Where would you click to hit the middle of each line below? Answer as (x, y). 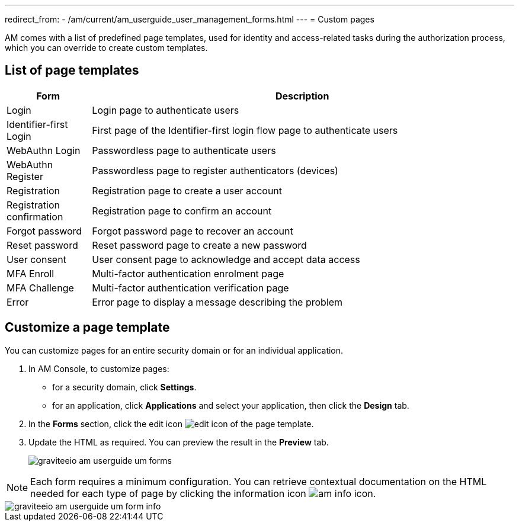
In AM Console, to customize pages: (99, 368)
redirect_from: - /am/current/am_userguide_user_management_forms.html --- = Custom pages (190, 19)
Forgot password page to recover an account (193, 231)
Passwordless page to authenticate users (184, 150)
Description (302, 96)
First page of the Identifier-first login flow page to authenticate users (245, 130)
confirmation (35, 217)
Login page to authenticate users (166, 110)
